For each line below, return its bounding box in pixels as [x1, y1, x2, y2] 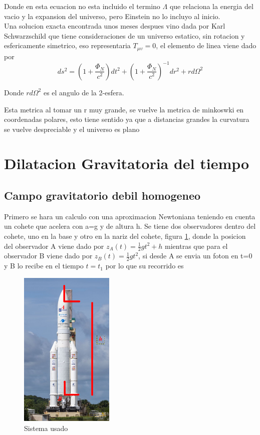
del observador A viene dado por [4, 240, 104, 251]
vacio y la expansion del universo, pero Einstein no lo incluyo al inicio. [4, 11, 220, 21]
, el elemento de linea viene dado [156, 40, 256, 51]
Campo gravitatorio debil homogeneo [4, 188, 201, 203]
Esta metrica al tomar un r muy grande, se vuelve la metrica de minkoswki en [4, 104, 244, 114]
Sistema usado [24, 423, 68, 433]
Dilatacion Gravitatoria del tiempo [4, 153, 249, 174]
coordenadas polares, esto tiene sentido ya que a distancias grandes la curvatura [4, 114, 249, 124]
